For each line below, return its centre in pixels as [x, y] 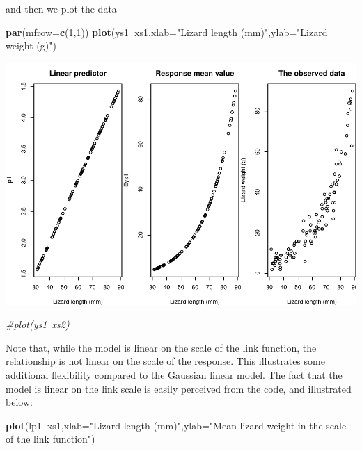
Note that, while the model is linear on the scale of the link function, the [161, 347]
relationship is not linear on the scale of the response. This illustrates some [165, 361]
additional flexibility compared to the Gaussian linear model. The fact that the [174, 375]
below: [19, 402]
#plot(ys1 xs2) [38, 324]
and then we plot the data [61, 8]
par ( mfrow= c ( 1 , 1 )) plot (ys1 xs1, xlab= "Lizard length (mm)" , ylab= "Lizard [167, 32]
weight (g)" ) [31, 46]
